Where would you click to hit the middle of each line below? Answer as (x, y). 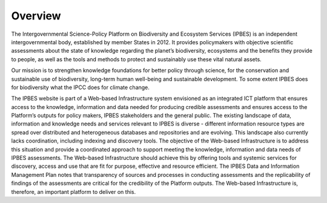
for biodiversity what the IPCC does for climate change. (80, 87)
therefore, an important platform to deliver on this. (74, 191)
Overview (36, 16)
